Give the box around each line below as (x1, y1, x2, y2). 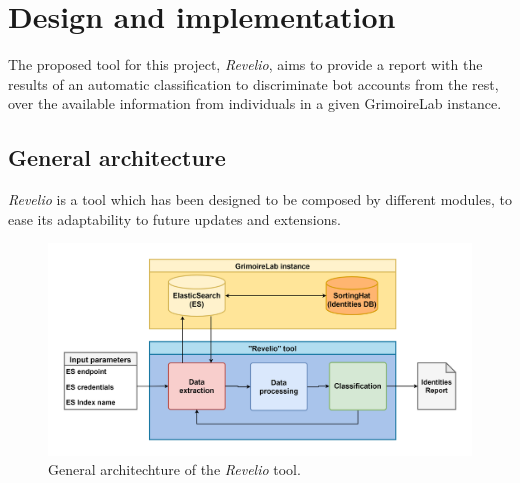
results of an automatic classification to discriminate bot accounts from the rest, (8, 73, 499, 94)
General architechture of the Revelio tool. (48, 459, 301, 480)
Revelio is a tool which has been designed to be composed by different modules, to (8, 189, 512, 210)
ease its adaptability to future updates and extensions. (8, 208, 341, 229)
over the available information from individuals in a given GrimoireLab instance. (8, 93, 502, 114)
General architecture (8, 142, 226, 173)
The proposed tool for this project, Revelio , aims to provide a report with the (8, 54, 483, 75)
